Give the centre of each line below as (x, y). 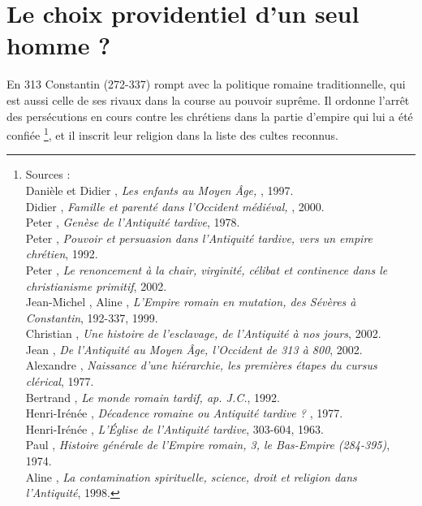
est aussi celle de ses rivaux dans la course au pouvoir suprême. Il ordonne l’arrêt (208, 99)
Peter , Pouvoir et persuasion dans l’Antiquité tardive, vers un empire (199, 238)
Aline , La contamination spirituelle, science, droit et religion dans (191, 476)
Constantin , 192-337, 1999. (92, 317)
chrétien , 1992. (62, 254)
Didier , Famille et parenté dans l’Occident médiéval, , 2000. (175, 206)
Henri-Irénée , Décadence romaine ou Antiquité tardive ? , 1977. (184, 413)
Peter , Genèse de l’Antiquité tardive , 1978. (133, 222)
